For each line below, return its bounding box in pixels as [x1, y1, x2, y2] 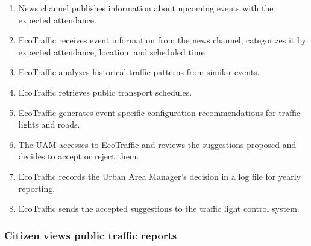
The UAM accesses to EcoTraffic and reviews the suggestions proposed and [18, 138, 297, 150]
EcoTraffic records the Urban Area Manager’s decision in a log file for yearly [18, 170, 301, 182]
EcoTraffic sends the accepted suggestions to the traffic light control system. [18, 202, 300, 215]
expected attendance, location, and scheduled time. [18, 45, 207, 58]
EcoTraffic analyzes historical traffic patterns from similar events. [18, 66, 260, 78]
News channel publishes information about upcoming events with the [18, 2, 274, 14]
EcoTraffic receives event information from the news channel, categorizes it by [18, 34, 306, 46]
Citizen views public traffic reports [4, 227, 177, 242]
